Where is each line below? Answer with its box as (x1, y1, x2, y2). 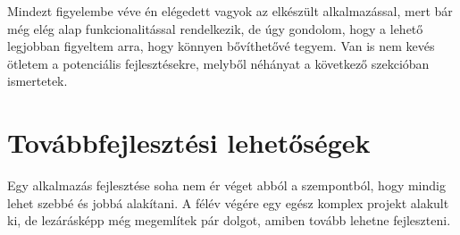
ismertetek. (7, 71, 68, 90)
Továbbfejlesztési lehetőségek (7, 124, 371, 161)
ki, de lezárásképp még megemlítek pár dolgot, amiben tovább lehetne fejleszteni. (7, 211, 451, 230)
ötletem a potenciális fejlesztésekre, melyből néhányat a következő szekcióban (7, 54, 430, 72)
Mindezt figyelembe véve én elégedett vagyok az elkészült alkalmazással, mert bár (7, 2, 453, 20)
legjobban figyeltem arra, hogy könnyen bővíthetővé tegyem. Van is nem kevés (7, 37, 435, 55)
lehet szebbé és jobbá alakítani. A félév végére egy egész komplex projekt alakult (7, 193, 449, 212)
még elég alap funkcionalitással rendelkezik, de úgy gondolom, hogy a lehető (7, 19, 423, 38)
